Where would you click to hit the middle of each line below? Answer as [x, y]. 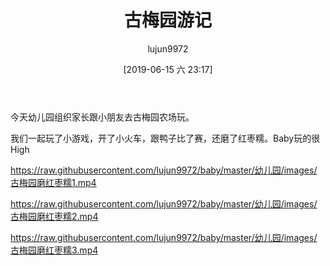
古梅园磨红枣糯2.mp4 [54, 216]
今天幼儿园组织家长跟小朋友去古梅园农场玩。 [102, 117]
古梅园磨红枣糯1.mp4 [53, 182]
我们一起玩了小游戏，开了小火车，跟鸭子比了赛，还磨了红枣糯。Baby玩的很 [165, 138]
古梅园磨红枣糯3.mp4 [54, 250]
